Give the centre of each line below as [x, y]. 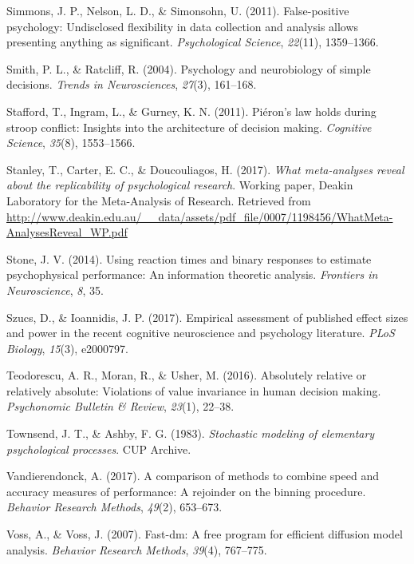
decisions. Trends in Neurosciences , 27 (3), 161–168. [132, 84]
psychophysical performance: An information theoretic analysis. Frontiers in [192, 274]
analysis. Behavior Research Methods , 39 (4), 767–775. [137, 549]
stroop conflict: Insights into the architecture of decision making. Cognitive [189, 127]
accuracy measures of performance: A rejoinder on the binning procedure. [186, 491]
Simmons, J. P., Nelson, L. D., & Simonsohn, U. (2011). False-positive [178, 10]
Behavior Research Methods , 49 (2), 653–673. [114, 507]
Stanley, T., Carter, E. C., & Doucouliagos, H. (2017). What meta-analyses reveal [205, 169]
